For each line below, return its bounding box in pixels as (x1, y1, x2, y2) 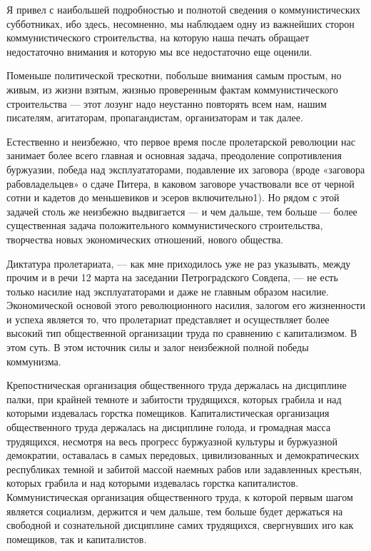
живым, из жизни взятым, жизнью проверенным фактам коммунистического (6, 81, 338, 96)
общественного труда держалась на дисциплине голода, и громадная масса (6, 420, 331, 435)
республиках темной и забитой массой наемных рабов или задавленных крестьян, (6, 461, 362, 476)
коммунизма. (6, 353, 61, 368)
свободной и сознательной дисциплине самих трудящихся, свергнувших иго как (6, 517, 354, 532)
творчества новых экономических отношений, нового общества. (6, 231, 283, 246)
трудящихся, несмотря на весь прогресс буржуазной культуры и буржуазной (6, 433, 338, 448)
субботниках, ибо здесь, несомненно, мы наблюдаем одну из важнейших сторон (6, 16, 355, 31)
